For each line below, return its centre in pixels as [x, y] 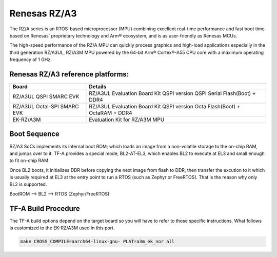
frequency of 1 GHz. [31, 60]
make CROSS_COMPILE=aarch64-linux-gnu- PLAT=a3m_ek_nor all [97, 242]
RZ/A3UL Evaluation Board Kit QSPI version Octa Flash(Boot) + [165, 107]
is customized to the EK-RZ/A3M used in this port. [62, 228]
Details [98, 87]
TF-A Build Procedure [45, 209]
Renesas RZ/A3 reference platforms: [69, 74]
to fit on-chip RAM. [29, 161]
